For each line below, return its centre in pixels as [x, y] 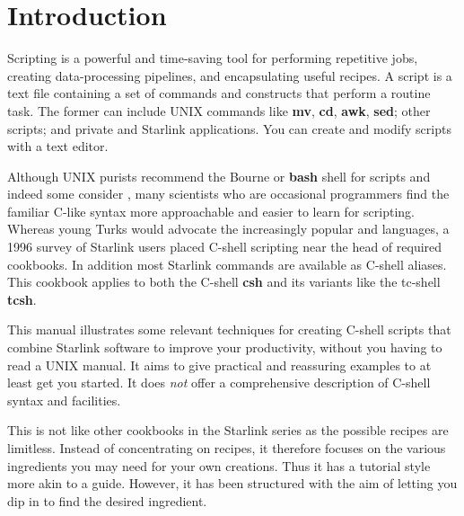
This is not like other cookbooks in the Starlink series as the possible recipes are [228, 430]
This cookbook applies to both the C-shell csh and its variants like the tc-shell [224, 282]
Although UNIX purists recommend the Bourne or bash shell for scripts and [219, 176]
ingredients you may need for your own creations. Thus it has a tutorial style [219, 465]
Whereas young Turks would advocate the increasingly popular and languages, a [228, 229]
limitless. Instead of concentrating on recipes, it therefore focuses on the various [227, 448]
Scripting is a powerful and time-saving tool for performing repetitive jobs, [213, 58]
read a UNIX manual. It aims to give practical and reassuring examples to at [219, 365]
